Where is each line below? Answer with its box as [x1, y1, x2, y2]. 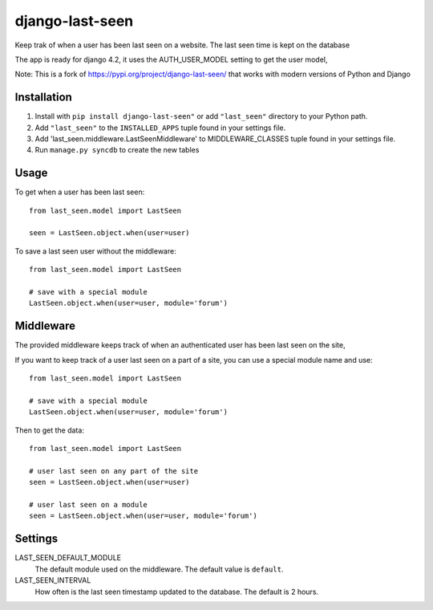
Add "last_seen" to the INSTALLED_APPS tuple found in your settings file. [34, 123, 286, 132]
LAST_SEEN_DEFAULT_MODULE [14, 553, 122, 563]
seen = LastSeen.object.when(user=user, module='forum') [29, 511, 258, 521]
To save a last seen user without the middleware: [14, 246, 176, 256]
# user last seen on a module [29, 500, 148, 510]
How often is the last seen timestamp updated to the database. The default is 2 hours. [34, 587, 319, 596]
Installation [14, 91, 72, 104]
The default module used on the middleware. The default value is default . [34, 564, 284, 574]
